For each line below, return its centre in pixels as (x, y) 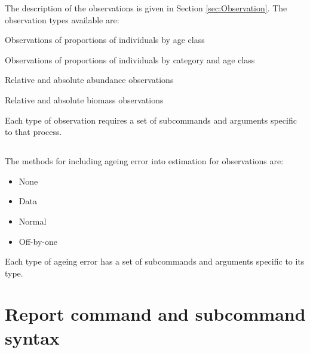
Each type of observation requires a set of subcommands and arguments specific (151, 120)
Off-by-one (38, 241)
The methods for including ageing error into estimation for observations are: (144, 161)
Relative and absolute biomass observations (84, 99)
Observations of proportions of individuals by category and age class (130, 59)
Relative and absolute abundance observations (89, 80)
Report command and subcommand (155, 314)
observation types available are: (62, 19)
